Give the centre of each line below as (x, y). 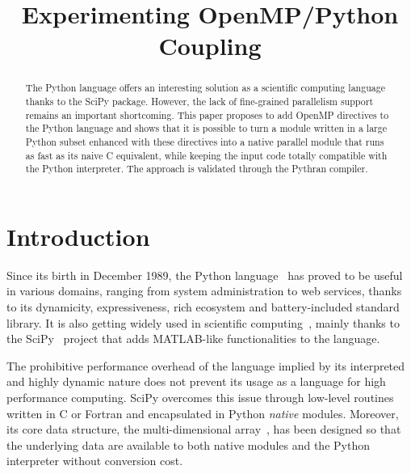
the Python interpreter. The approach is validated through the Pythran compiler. (197, 169)
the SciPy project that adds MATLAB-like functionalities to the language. (193, 339)
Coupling (210, 46)
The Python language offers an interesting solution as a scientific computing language (205, 88)
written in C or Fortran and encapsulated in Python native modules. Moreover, (203, 413)
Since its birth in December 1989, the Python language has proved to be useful (205, 275)
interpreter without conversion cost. (95, 461)
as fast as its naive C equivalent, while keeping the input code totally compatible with (206, 155)
